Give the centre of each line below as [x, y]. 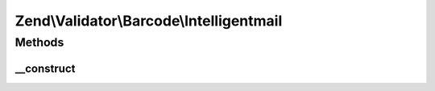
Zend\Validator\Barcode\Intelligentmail [149, 21]
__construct [45, 68]
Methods [39, 42]
